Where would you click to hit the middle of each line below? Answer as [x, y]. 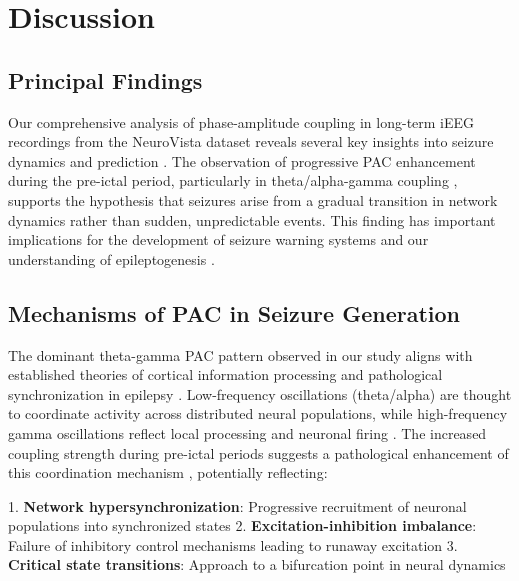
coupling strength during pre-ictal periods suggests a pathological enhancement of [258, 452]
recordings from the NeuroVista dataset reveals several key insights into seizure [251, 141]
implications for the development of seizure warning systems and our [218, 239]
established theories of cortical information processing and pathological [225, 374]
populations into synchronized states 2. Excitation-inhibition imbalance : [242, 525]
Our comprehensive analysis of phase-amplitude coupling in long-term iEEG [241, 121]
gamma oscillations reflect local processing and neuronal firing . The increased [247, 432]
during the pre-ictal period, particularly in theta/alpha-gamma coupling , [233, 180]
